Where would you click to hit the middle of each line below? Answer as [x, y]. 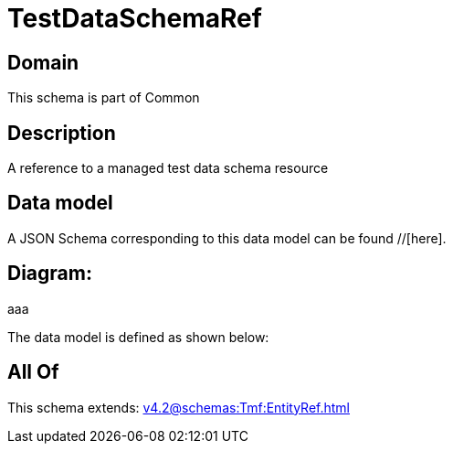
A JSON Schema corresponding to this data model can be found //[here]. [227, 238]
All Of [33, 372]
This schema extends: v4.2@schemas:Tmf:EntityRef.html [179, 407]
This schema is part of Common [104, 98]
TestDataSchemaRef [135, 18]
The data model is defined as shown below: [138, 337]
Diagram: [50, 274]
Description [62, 133]
